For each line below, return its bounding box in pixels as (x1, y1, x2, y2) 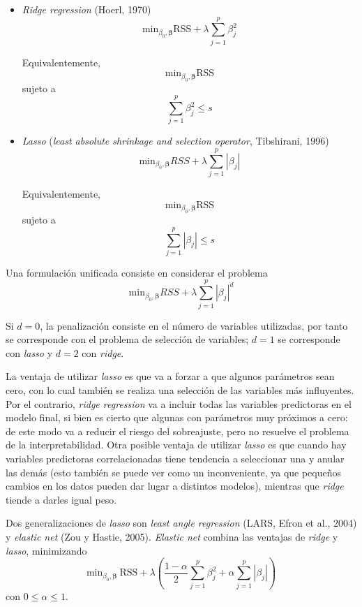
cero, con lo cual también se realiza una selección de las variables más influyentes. (6, 382, 354, 397)
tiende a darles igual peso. (6, 492, 117, 506)
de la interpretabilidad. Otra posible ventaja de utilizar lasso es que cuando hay (6, 437, 347, 452)
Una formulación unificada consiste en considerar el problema (6, 265, 268, 279)
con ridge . (82, 345, 124, 360)
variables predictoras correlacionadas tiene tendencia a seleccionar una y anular (6, 451, 345, 465)
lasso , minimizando (6, 543, 87, 557)
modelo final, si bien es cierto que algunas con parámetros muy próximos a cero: (6, 410, 348, 425)
